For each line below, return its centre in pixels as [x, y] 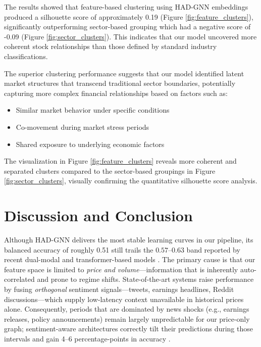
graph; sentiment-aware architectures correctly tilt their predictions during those [128, 329]
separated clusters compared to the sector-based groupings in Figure [110, 170]
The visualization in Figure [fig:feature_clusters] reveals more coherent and [120, 161]
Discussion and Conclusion [98, 215]
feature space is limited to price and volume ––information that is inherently [121, 269]
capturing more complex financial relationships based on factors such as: [116, 93]
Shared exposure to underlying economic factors [90, 144]
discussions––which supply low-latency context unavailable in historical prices [124, 299]
